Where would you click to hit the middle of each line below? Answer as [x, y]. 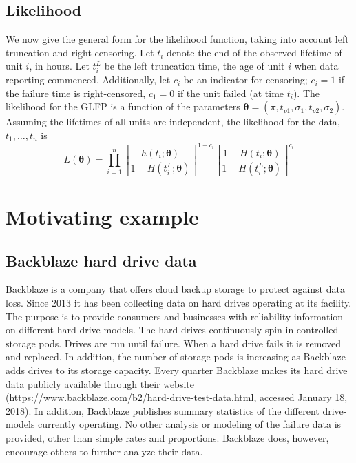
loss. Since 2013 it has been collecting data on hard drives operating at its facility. [179, 303]
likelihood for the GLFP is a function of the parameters [123, 106]
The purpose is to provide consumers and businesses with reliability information [175, 316]
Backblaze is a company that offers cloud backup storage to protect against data [175, 289]
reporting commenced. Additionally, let [88, 80]
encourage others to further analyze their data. [104, 451]
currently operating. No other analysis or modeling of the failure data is [190, 424]
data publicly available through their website [100, 383]
